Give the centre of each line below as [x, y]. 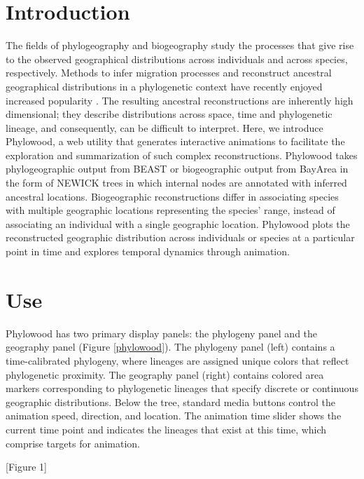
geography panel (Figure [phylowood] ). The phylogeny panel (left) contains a [170, 347]
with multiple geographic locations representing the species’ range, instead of [170, 210]
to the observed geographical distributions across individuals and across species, [177, 59]
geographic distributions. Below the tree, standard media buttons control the [170, 402]
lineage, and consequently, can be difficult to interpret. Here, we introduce [164, 127]
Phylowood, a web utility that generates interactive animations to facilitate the [175, 141]
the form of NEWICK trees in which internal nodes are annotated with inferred [176, 183]
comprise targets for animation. [73, 443]
